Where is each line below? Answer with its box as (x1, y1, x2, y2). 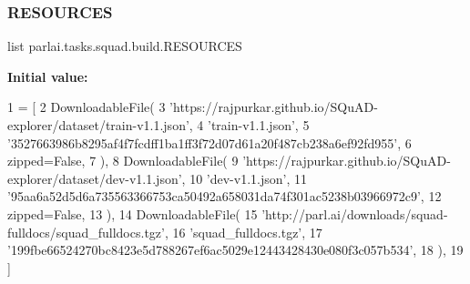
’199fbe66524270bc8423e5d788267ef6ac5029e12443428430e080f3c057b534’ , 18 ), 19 (7, 240, 464, 259)
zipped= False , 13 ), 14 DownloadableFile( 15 (7, 204, 258, 223)
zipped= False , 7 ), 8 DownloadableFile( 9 (7, 151, 239, 170)
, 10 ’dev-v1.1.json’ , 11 (181, 168, 307, 188)
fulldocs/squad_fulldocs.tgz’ (7, 222, 165, 241)
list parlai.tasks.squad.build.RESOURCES (7, 36, 242, 56)
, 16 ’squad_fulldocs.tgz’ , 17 (164, 222, 322, 241)
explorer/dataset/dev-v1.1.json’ (7, 168, 182, 188)
